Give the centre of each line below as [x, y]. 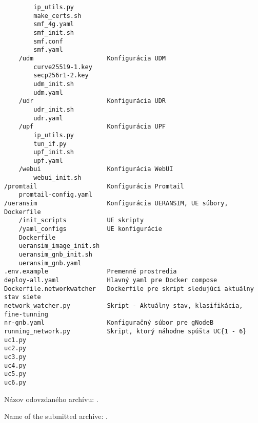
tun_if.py [50, 144]
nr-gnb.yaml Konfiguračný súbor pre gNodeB [109, 323]
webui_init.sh [57, 178]
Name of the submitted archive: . [56, 416]
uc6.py [15, 382]
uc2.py [15, 348]
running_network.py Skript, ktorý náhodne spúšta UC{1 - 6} [125, 331]
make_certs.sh [57, 16]
